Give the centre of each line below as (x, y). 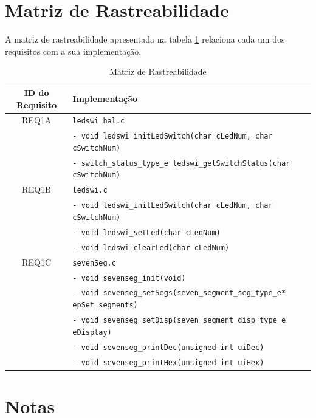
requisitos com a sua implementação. (73, 51)
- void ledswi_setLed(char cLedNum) (146, 232)
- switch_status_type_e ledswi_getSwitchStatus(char (181, 163)
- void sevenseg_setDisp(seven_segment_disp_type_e (179, 320)
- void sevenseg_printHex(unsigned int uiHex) (168, 362)
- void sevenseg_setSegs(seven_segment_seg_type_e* (179, 293)
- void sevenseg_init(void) (129, 278)
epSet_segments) (105, 305)
